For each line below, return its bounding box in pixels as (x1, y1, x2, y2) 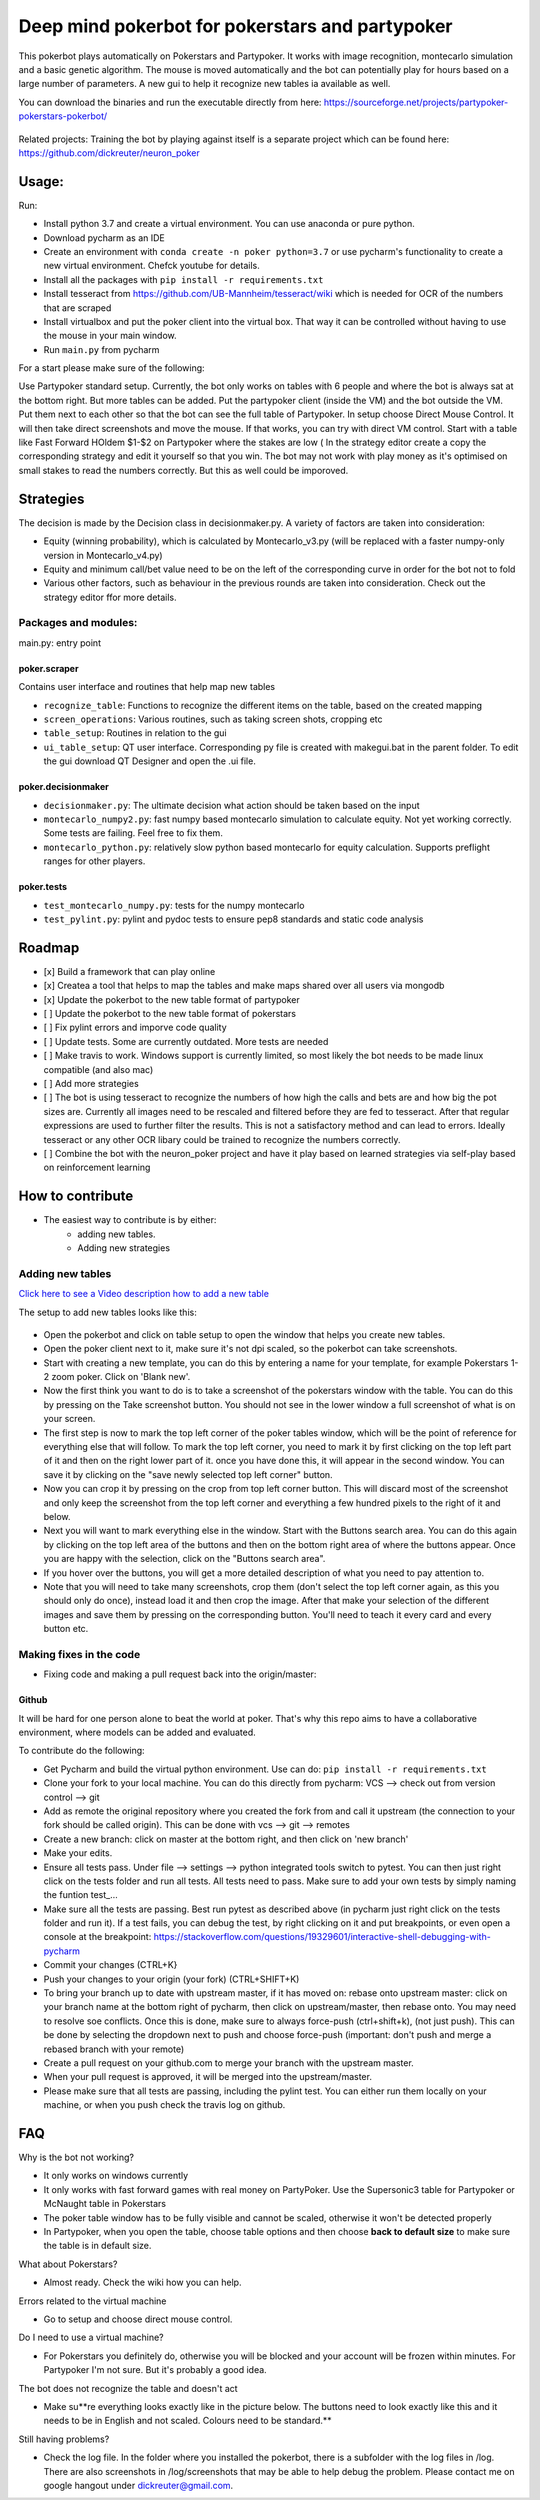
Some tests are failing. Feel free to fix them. (43, 827, 224, 839)
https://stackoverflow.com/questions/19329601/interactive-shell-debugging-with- (153, 1931, 492, 1943)
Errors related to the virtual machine (18, 2295, 167, 2307)
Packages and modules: (18, 616, 138, 630)
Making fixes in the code (18, 1647, 141, 1661)
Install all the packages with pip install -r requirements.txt (43, 273, 324, 285)
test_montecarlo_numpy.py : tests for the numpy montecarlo (43, 899, 305, 911)
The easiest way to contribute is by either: (43, 1214, 217, 1226)
